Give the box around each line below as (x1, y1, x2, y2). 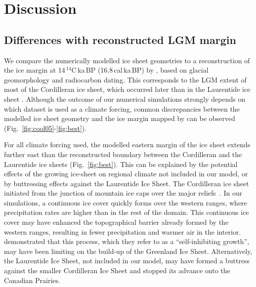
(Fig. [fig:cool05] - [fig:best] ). (4, 123, 87, 133)
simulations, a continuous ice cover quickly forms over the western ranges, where (4, 197, 247, 207)
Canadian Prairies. (4, 275, 60, 285)
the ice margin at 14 (4, 65, 65, 75)
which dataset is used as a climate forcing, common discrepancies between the (4, 103, 240, 114)
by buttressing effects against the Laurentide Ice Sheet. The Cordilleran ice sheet (4, 178, 249, 188)
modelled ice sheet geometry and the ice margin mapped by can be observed (4, 113, 235, 123)
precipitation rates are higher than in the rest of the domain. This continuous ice (4, 207, 249, 217)
